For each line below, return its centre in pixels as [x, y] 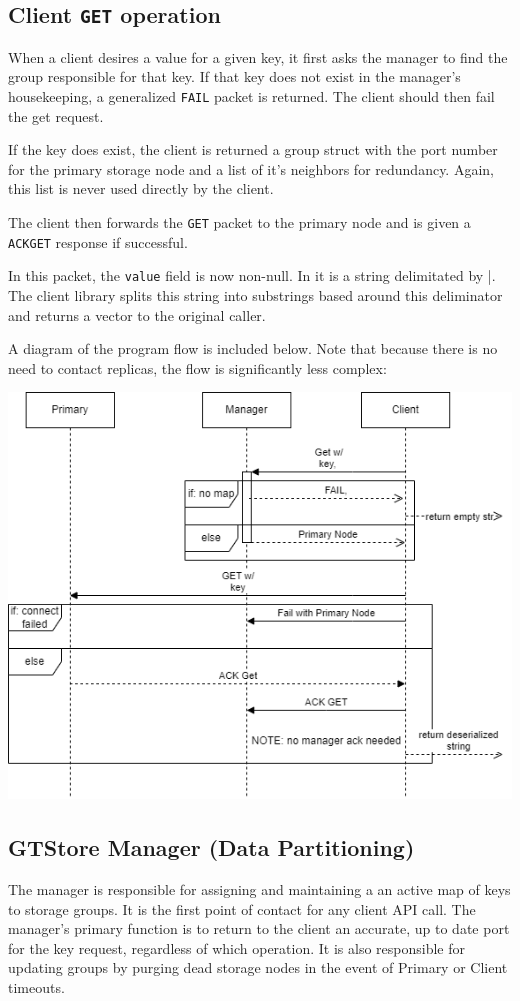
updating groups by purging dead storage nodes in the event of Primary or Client [258, 967]
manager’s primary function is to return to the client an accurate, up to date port [259, 928]
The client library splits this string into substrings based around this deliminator [255, 294]
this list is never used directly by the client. [141, 188]
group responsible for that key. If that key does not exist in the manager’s [234, 76]
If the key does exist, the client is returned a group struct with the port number [253, 149]
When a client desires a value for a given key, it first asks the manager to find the [258, 56]
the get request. [56, 115]
